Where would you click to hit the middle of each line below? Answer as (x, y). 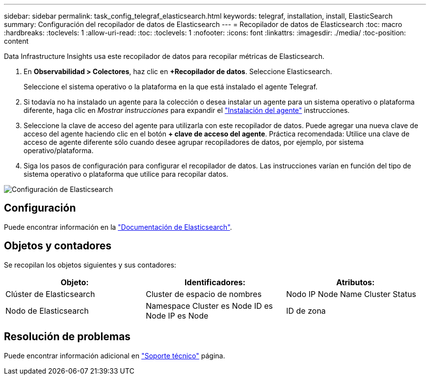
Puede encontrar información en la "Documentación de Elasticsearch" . (118, 227)
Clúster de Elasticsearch (50, 294)
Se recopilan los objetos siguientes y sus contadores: (90, 265)
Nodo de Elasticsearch (47, 311)
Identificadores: (215, 282)
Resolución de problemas (67, 337)
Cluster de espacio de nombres (203, 294)
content (16, 41)
